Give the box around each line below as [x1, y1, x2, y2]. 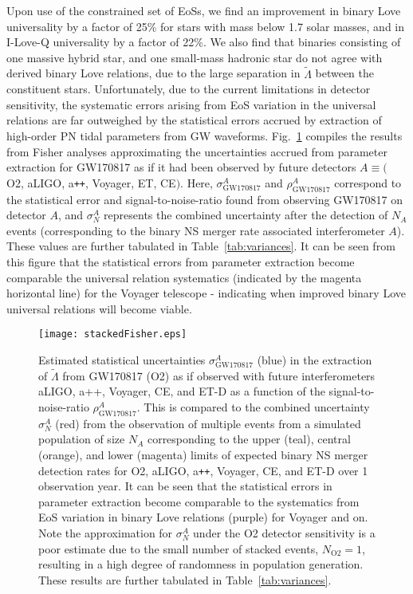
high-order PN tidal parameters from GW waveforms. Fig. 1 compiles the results [6, 127, 403, 144]
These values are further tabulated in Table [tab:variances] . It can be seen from [6, 238, 395, 254]
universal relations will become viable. [6, 300, 192, 317]
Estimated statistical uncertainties [38, 351, 206, 368]
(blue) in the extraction [257, 351, 372, 368]
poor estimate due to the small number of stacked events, [38, 540, 319, 557]
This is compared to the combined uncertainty [144, 398, 370, 415]
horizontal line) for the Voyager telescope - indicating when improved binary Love [6, 285, 406, 301]
